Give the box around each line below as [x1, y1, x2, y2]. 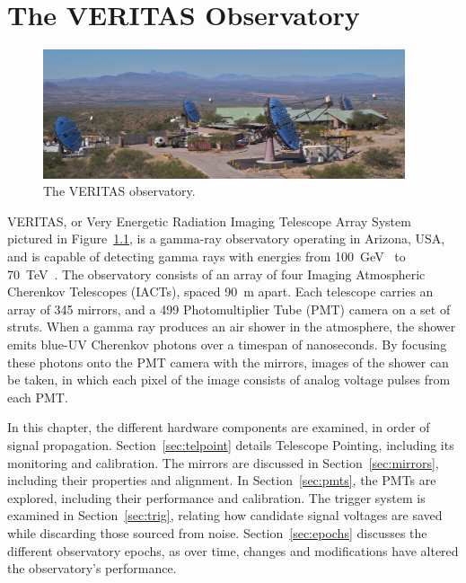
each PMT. [7, 387, 68, 406]
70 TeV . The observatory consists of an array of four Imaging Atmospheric [7, 264, 426, 283]
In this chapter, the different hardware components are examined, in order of [7, 418, 430, 437]
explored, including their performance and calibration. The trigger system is [7, 488, 426, 507]
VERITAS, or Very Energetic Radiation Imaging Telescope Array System [7, 211, 411, 230]
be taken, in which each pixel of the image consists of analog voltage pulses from [7, 370, 451, 389]
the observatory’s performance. [7, 559, 177, 578]
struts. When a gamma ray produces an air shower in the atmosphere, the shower [7, 317, 456, 336]
